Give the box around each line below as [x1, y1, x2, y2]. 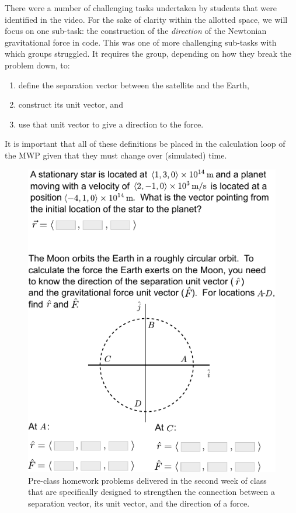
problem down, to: [5, 58, 70, 71]
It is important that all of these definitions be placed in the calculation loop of [5, 137, 285, 150]
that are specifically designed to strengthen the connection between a [28, 486, 276, 498]
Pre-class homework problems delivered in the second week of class [28, 474, 267, 486]
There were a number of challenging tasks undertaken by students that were [5, 2, 277, 13]
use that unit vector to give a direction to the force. [18, 118, 204, 130]
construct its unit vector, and [18, 98, 123, 111]
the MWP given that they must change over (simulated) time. [5, 149, 227, 161]
